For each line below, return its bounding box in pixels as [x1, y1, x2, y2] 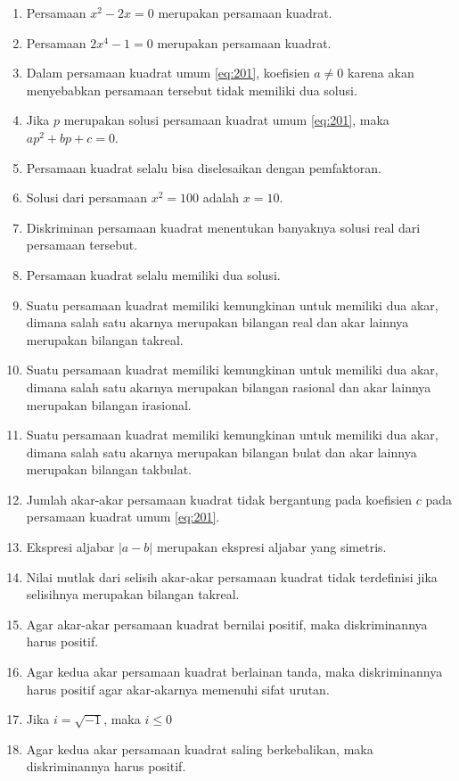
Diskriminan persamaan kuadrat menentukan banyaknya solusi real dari [26, 218, 421, 236]
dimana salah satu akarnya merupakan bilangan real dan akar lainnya [26, 313, 409, 332]
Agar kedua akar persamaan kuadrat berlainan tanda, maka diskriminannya [26, 662, 443, 681]
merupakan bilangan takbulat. [26, 460, 193, 479]
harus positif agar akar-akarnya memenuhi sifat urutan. [26, 679, 330, 698]
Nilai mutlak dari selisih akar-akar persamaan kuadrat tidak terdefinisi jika [26, 567, 438, 586]
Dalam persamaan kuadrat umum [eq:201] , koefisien [26, 63, 310, 82]
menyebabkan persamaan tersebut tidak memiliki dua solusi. [26, 80, 357, 99]
